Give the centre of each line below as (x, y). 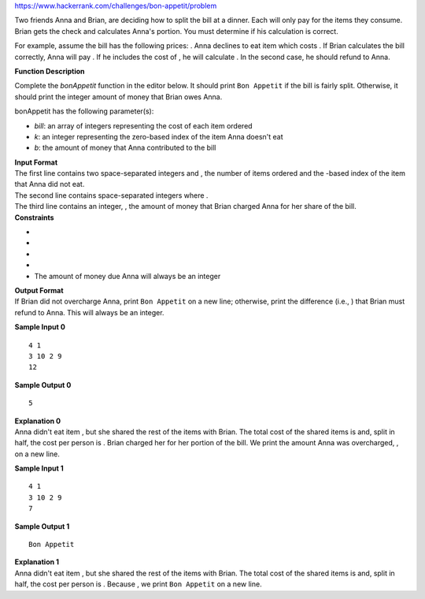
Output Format (39, 290)
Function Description (50, 71)
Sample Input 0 (40, 327)
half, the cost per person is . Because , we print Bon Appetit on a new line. (139, 584)
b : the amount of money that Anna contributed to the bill (125, 148)
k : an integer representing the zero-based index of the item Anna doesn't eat (159, 136)
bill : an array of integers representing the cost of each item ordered (143, 125)
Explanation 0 (38, 421)
